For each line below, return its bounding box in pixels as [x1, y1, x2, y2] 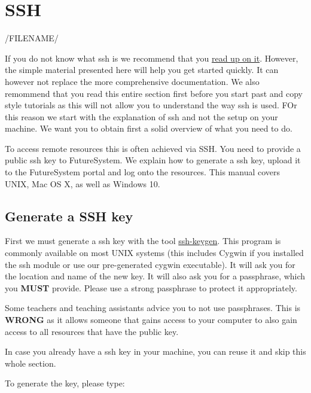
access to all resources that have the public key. [5, 325, 179, 337]
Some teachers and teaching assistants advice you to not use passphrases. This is [5, 301, 301, 314]
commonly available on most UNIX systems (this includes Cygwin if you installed [5, 246, 304, 259]
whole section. [5, 357, 56, 369]
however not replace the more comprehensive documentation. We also [5, 75, 260, 87]
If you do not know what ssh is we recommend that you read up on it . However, [5, 51, 298, 64]
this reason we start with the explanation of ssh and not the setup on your [5, 110, 278, 123]
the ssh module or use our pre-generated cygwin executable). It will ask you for [5, 258, 295, 270]
